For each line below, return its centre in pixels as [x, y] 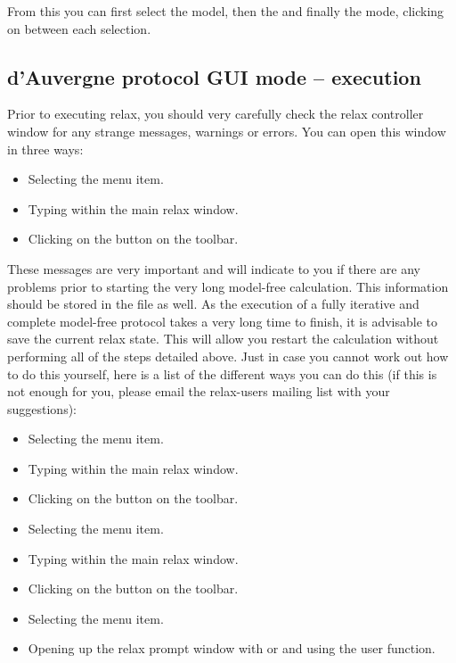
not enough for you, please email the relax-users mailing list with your [199, 391]
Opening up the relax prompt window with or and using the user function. [232, 648]
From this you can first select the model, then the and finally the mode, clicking [226, 11]
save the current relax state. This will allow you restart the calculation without [223, 339]
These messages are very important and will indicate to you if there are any [214, 268]
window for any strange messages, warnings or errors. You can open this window [227, 131]
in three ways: [45, 149]
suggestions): [42, 408]
